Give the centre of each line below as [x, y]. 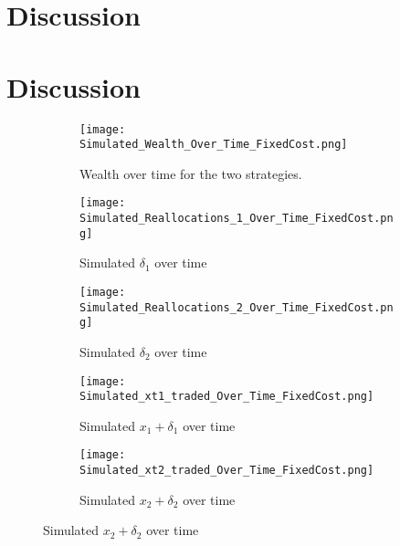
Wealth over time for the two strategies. [191, 173]
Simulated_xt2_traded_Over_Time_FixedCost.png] [227, 471]
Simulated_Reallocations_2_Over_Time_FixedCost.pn [237, 307]
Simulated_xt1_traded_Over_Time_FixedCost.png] [227, 397]
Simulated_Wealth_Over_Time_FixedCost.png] [214, 145]
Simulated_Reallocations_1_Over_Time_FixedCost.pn [237, 219]
